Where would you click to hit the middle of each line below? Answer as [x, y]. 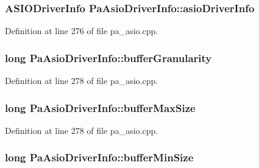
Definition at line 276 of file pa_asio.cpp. [82, 31]
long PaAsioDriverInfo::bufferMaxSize [100, 107]
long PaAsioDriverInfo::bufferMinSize [99, 157]
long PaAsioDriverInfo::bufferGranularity [108, 58]
